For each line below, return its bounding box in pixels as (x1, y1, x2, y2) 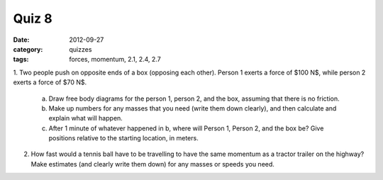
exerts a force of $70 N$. (13, 78, 87, 86)
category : (13, 45, 43, 53)
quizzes (69, 45, 92, 53)
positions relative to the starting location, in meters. (48, 134, 199, 142)
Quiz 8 (13, 11, 52, 26)
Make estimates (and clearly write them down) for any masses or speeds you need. (30, 159, 274, 168)
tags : (13, 55, 29, 64)
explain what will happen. (48, 114, 123, 123)
